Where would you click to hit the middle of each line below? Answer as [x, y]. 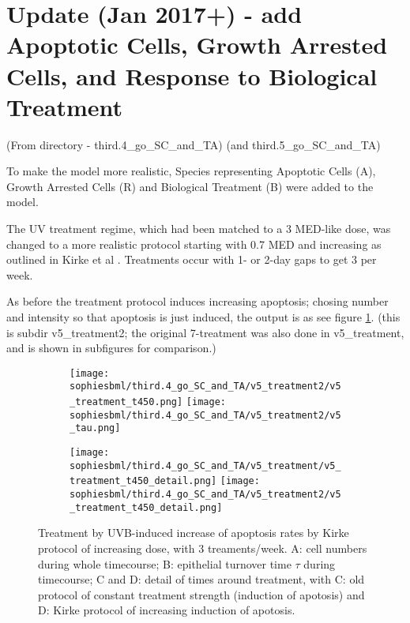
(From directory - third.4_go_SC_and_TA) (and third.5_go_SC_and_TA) [194, 144]
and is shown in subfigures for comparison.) [111, 348]
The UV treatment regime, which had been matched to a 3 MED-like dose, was [199, 229]
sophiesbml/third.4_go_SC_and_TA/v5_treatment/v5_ [205, 465]
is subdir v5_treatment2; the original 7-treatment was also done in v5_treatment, [205, 332]
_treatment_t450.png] [126, 402]
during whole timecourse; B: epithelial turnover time [165, 563]
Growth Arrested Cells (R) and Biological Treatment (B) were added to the [190, 186]
